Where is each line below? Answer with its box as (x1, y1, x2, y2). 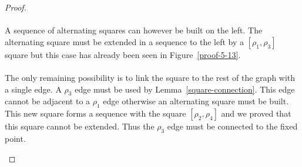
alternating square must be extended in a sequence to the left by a (5, 35, 244, 47)
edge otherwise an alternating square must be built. (103, 95, 289, 107)
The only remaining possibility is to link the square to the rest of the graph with (5, 71, 296, 83)
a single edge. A (5, 83, 62, 95)
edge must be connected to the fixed (167, 120, 298, 132)
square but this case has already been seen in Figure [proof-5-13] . (5, 48, 241, 60)
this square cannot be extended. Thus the (5, 120, 155, 132)
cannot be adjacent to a (5, 95, 90, 107)
